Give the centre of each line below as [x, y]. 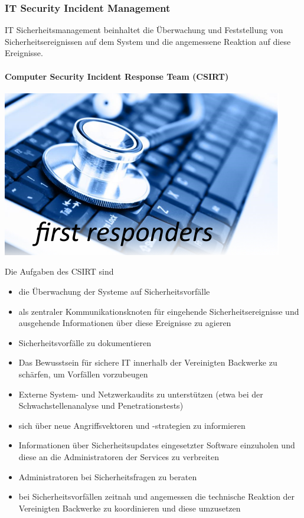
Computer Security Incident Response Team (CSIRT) [117, 76]
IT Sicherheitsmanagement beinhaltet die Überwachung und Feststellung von [144, 30]
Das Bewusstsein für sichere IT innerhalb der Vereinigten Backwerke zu [148, 362]
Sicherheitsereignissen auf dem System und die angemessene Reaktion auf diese [148, 41]
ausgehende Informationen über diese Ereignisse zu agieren [125, 323]
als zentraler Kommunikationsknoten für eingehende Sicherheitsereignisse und [159, 311]
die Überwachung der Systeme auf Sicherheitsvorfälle [114, 291]
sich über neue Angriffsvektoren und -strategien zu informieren [132, 425]
